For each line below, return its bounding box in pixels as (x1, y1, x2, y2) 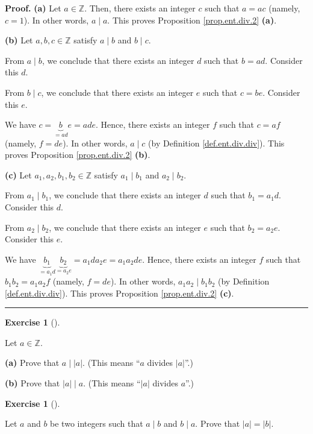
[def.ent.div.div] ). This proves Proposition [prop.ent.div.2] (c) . (5, 286, 234, 299)
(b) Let (5, 34, 33, 46)
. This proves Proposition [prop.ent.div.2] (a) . (107, 13, 277, 26)
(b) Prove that (5, 377, 60, 389)
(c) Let (5, 168, 32, 181)
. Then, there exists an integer (84, 2, 196, 14)
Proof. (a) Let (5, 2, 61, 14)
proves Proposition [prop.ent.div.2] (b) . (5, 148, 150, 161)
